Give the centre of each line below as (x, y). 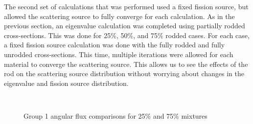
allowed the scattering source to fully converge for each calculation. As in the (119, 16)
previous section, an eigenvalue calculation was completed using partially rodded (125, 26)
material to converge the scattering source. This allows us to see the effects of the (126, 64)
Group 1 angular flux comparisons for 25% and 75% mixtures (115, 115)
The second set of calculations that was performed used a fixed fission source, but (126, 6)
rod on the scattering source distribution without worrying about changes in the (124, 73)
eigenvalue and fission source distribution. (66, 83)
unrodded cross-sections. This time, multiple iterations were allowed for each (119, 54)
